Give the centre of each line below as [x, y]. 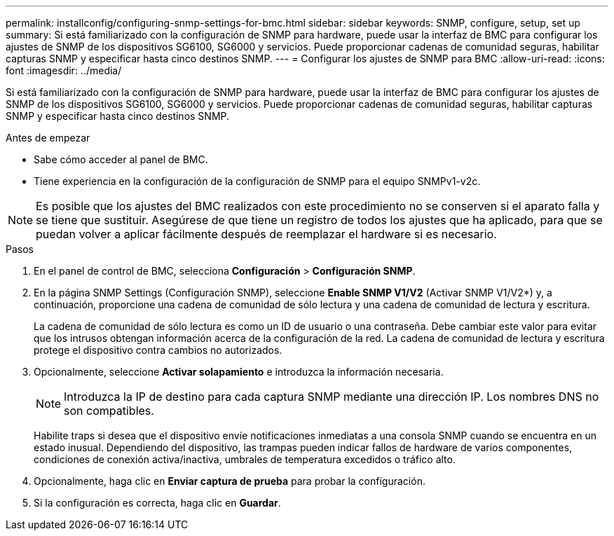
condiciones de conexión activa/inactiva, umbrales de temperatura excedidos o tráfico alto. [245, 459]
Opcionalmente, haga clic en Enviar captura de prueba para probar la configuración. [230, 481]
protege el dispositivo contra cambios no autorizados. [158, 350]
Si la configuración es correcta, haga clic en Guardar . [157, 503]
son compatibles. [109, 411]
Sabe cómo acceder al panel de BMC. [121, 159]
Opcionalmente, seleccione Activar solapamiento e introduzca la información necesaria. [239, 372]
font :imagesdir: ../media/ [64, 70]
